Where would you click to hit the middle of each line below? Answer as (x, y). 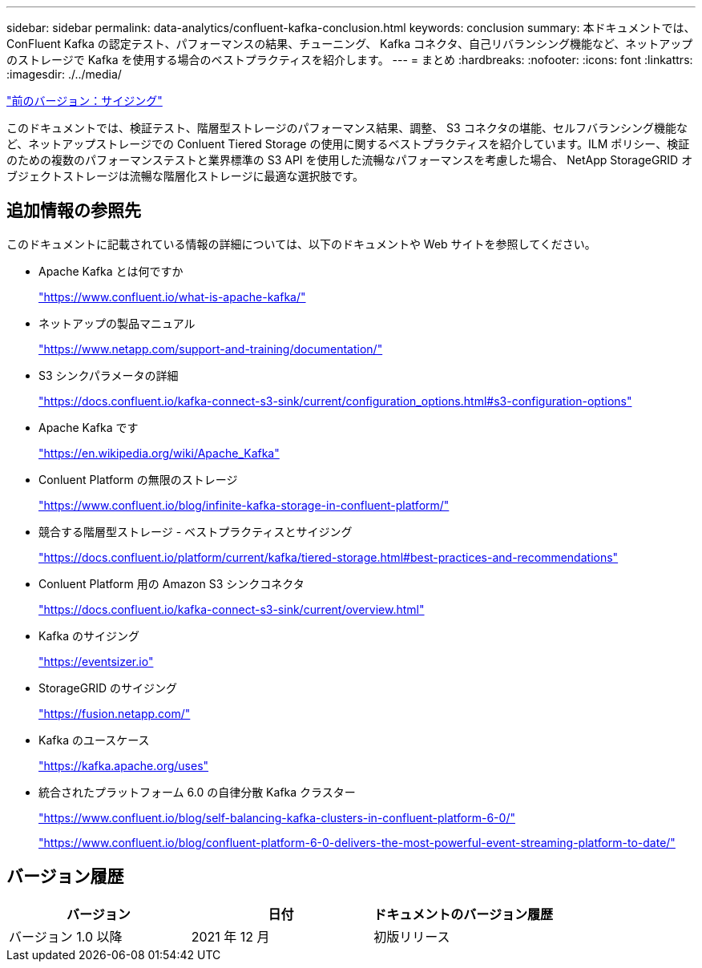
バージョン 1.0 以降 (66, 936)
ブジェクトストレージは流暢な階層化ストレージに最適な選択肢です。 (186, 176)
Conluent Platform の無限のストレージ (138, 479)
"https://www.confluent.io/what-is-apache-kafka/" (172, 296)
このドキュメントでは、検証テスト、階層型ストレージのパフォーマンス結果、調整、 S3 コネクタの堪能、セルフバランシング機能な (347, 128)
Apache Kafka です (89, 427)
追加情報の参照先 (74, 211)
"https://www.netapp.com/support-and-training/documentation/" (211, 349)
